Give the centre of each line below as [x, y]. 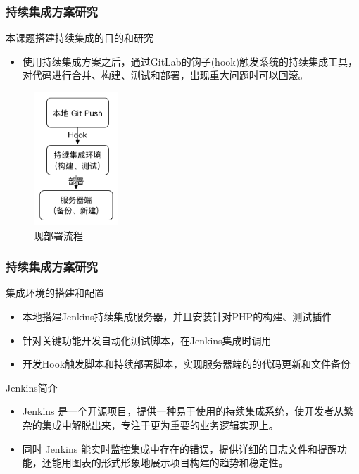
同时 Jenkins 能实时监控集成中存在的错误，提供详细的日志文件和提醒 [179, 448]
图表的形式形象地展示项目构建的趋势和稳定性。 [180, 462]
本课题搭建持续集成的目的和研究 [80, 38]
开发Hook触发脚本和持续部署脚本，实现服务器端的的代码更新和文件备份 [187, 364]
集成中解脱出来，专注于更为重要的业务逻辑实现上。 [160, 424]
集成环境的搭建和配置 [55, 293]
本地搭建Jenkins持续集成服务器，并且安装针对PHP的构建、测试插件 [177, 316]
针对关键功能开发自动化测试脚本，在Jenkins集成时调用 [147, 340]
